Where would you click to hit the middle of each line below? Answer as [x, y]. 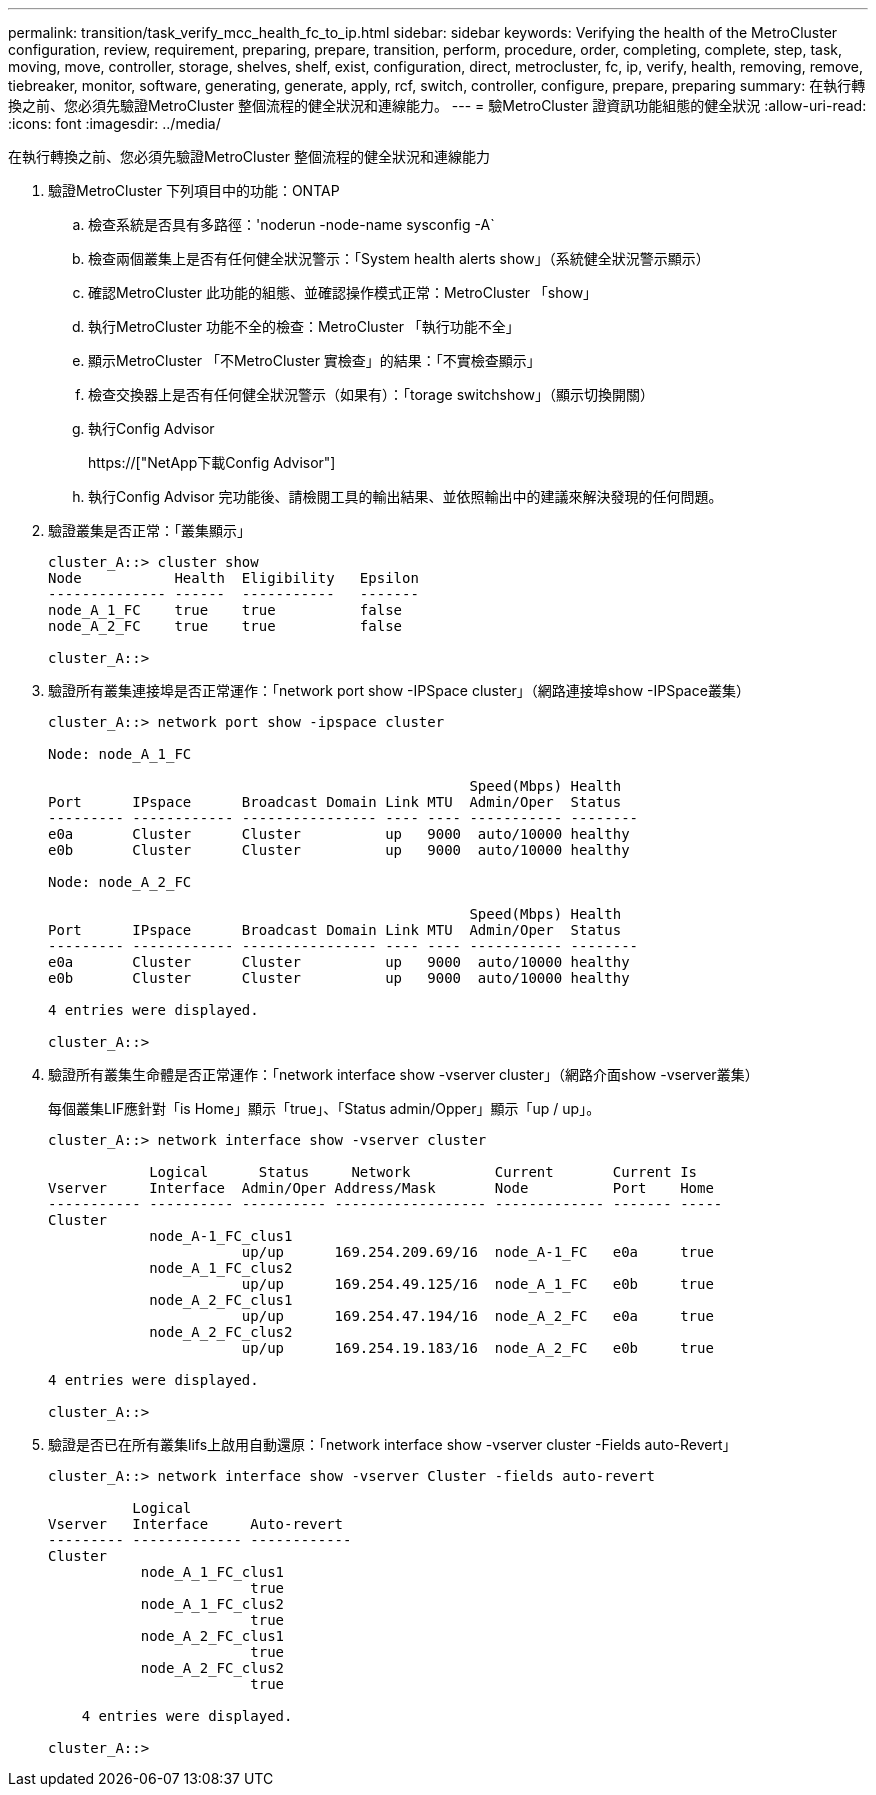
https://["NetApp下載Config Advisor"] [212, 462]
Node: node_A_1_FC [120, 754]
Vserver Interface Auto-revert [196, 1524]
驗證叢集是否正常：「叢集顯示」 [149, 530]
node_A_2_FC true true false [225, 626]
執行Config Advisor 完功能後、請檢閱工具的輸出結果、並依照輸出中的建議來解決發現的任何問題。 [405, 496]
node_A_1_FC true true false [225, 610]
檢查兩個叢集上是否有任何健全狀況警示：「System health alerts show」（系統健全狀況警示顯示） [399, 258]
